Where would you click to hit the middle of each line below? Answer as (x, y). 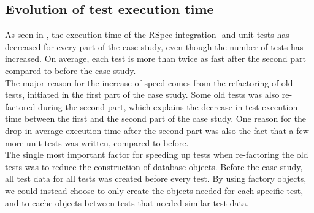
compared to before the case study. (71, 70)
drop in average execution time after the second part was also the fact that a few (157, 130)
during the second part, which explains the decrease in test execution (168, 106)
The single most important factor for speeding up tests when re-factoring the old (157, 155)
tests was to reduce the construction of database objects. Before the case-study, (154, 166)
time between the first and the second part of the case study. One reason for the (155, 118)
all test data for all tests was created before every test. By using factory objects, (156, 178)
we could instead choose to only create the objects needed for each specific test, (154, 190)
